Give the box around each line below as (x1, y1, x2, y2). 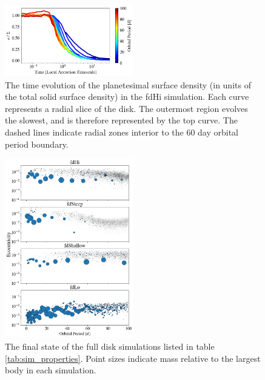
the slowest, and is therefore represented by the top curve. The (5, 114, 238, 126)
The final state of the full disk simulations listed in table (5, 339, 215, 352)
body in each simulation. (5, 364, 96, 376)
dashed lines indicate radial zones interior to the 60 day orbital (5, 126, 239, 138)
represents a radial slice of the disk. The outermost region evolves (5, 102, 248, 114)
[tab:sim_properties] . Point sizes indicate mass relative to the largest (5, 352, 261, 364)
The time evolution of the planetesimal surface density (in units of (5, 78, 251, 91)
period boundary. (5, 137, 69, 150)
